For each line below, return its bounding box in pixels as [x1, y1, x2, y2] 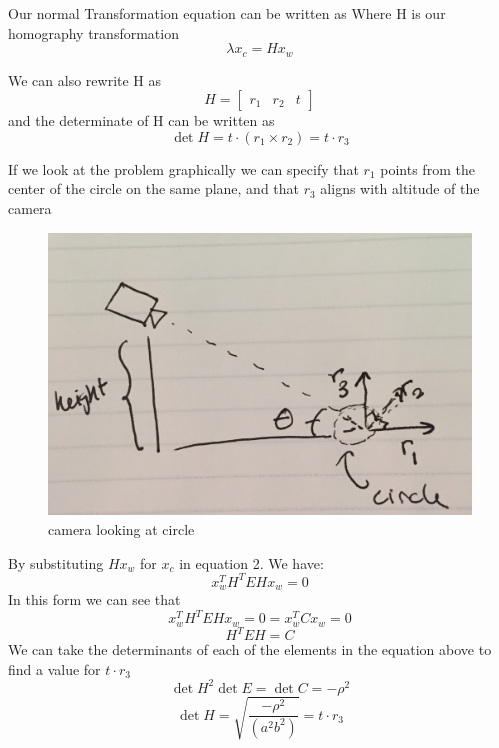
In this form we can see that [8, 589, 181, 610]
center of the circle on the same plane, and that [8, 178, 300, 199]
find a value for [8, 658, 101, 679]
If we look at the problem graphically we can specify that [8, 158, 359, 179]
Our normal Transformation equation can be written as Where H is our [8, 3, 446, 23]
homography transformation [8, 22, 179, 43]
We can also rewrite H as [8, 69, 162, 90]
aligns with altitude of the [320, 178, 480, 199]
